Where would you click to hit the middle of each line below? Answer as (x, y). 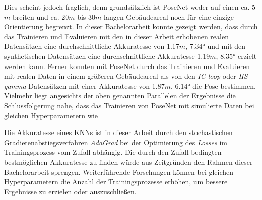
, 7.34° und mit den (215, 46)
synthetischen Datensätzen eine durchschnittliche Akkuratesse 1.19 (107, 56)
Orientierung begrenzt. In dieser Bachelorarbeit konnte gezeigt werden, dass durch (131, 26)
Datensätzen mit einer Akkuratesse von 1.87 (96, 85)
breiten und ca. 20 (41, 16)
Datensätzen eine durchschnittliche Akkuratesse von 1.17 (92, 46)
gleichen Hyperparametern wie (51, 115)
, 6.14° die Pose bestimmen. (213, 85)
